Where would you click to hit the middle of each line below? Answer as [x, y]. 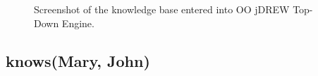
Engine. [78, 23]
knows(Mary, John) [78, 60]
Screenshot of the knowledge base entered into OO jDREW [162, 9]
